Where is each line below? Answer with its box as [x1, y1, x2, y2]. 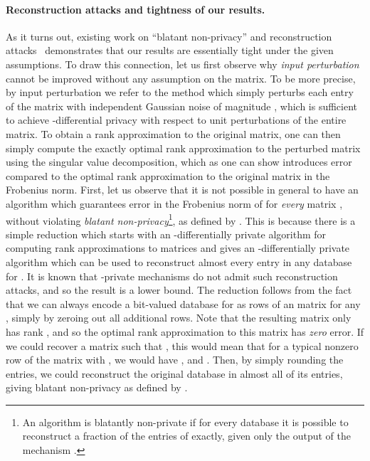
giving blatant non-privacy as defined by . [6, 380, 188, 395]
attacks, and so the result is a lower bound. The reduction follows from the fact [6, 282, 352, 297]
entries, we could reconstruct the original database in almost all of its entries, [6, 366, 343, 381]
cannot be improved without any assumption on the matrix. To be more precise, [6, 70, 356, 85]
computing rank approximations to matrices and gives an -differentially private [6, 240, 350, 255]
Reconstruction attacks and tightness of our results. [6, 1, 265, 16]
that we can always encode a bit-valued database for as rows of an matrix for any [6, 296, 361, 311]
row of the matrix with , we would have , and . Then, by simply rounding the [6, 352, 344, 367]
